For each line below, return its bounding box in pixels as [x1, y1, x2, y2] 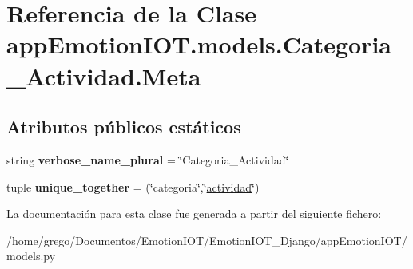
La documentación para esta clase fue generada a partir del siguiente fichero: [6, 205, 382, 222]
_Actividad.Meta [6, 59, 201, 92]
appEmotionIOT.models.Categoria [6, 28, 391, 61]
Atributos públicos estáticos [6, 114, 241, 139]
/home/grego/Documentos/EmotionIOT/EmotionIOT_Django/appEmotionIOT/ [6, 231, 407, 248]
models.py [6, 247, 56, 264]
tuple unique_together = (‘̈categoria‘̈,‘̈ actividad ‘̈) [6, 178, 260, 195]
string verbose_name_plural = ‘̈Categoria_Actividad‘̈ [6, 151, 289, 168]
